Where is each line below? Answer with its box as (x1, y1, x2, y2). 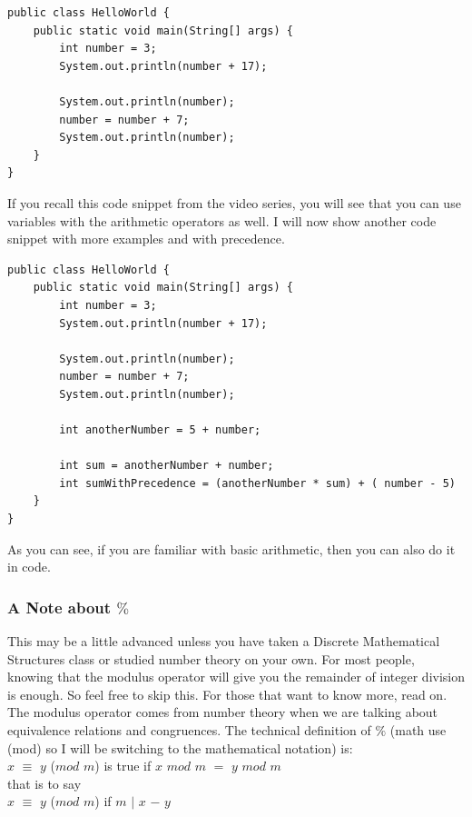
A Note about (7, 595, 112, 618)
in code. (7, 557, 51, 576)
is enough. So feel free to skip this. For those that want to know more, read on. (7, 684, 447, 703)
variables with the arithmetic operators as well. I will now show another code (7, 211, 437, 230)
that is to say (7, 773, 82, 792)
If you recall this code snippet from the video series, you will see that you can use (7, 193, 461, 212)
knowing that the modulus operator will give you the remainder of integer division (7, 667, 465, 686)
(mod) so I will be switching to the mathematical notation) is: (7, 738, 353, 757)
